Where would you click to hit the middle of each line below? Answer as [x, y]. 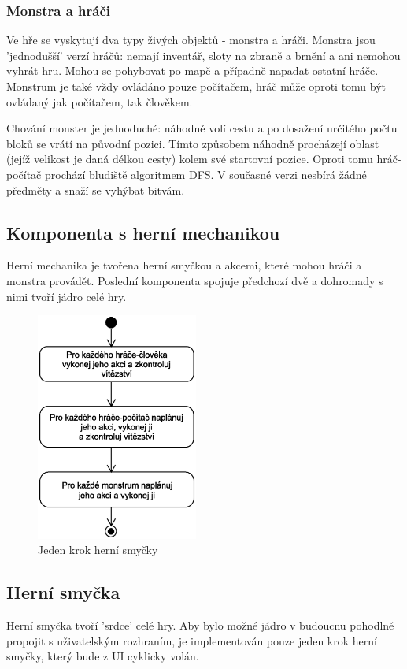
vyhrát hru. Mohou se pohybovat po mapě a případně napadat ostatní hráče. [192, 71]
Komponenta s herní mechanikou [143, 232]
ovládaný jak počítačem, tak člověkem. [100, 101]
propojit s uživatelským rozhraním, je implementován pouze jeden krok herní [192, 640]
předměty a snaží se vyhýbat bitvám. [96, 190]
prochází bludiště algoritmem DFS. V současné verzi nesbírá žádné [205, 174]
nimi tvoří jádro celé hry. [67, 296]
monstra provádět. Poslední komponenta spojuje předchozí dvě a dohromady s [195, 280]
